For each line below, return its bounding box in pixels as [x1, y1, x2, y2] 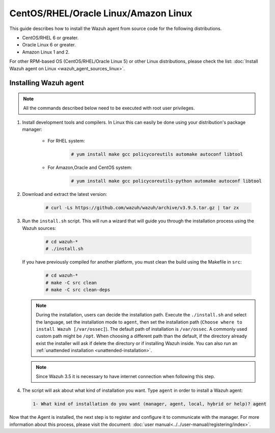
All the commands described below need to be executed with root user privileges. [23, 105, 195, 111]
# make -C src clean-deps [45, 286, 111, 293]
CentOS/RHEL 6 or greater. [22, 35, 79, 41]
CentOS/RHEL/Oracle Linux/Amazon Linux [9, 8, 193, 19]
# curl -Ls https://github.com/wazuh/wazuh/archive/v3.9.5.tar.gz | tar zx [45, 205, 239, 211]
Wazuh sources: [22, 225, 56, 231]
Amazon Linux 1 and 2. [22, 49, 70, 55]
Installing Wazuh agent [9, 79, 84, 88]
